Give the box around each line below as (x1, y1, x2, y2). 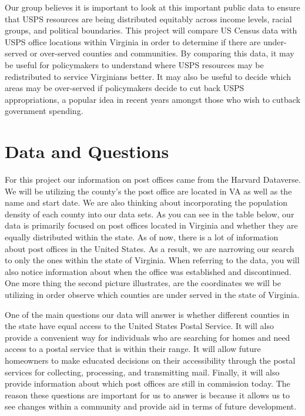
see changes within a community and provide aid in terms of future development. (5, 400, 297, 412)
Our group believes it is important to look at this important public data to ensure (5, 1, 300, 13)
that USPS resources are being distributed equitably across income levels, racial (5, 12, 292, 25)
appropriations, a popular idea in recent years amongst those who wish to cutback (5, 93, 301, 105)
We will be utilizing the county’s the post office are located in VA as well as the (5, 184, 292, 197)
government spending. (5, 105, 83, 117)
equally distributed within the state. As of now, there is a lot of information (5, 231, 279, 243)
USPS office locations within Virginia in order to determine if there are (5, 35, 261, 48)
